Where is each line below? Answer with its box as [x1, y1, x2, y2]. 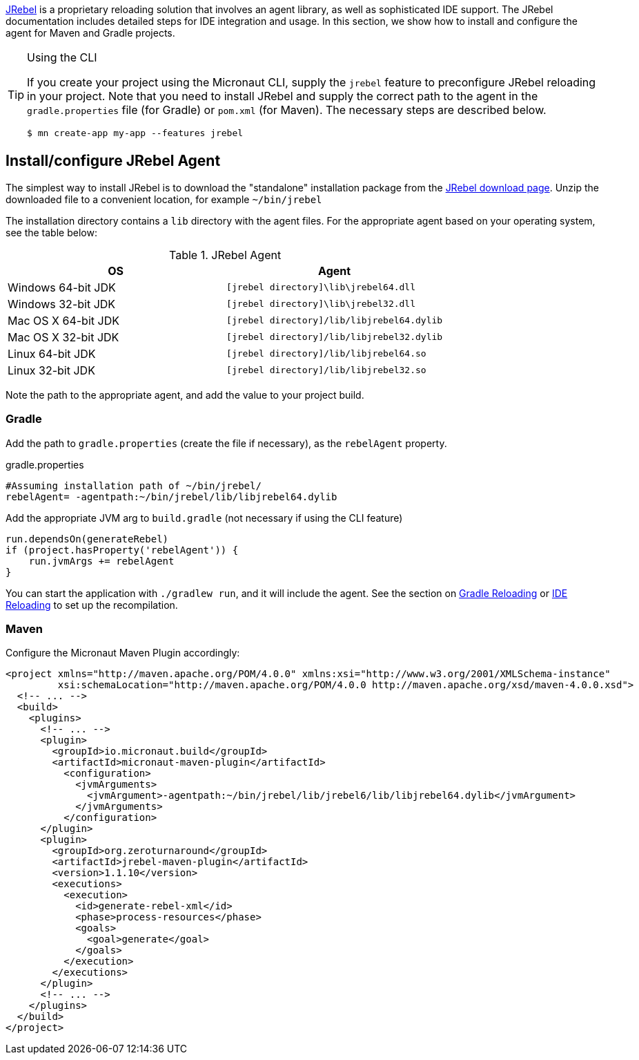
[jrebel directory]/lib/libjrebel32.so [226, 365, 426, 376]
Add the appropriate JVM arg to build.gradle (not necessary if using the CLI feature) [6, 511, 403, 524]
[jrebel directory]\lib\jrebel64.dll [226, 282, 416, 293]
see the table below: [6, 226, 97, 238]
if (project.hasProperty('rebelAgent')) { [6, 544, 239, 556]
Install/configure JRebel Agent [6, 152, 221, 170]
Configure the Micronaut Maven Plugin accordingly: [6, 647, 240, 659]
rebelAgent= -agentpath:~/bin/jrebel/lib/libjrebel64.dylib [6, 491, 337, 502]
